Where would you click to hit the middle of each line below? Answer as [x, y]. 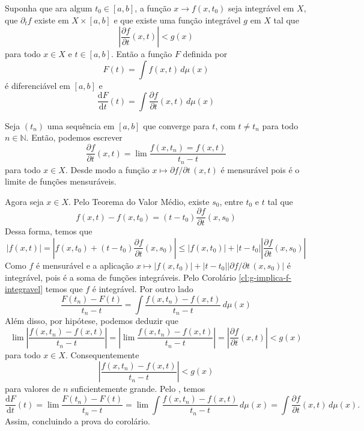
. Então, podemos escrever [74, 137]
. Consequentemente [102, 354]
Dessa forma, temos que [49, 231]
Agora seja [24, 201]
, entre [231, 201]
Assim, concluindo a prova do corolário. [77, 420]
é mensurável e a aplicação [85, 265]
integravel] [24, 289]
